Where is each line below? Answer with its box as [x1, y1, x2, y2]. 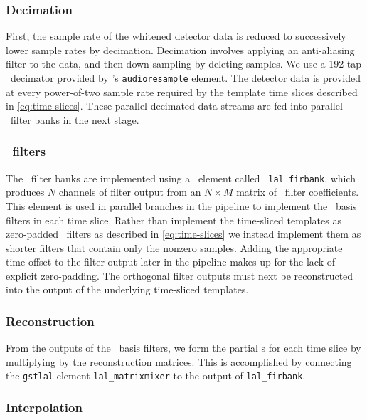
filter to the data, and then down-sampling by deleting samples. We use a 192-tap [6, 56, 362, 71]
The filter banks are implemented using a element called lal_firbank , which [6, 170, 356, 185]
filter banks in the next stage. [10, 112, 139, 127]
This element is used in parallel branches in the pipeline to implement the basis [6, 198, 357, 213]
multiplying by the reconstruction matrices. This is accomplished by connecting [6, 354, 352, 369]
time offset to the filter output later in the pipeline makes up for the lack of [6, 254, 336, 269]
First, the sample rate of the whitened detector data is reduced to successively [6, 28, 346, 43]
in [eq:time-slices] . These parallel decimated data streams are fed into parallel [6, 98, 343, 113]
